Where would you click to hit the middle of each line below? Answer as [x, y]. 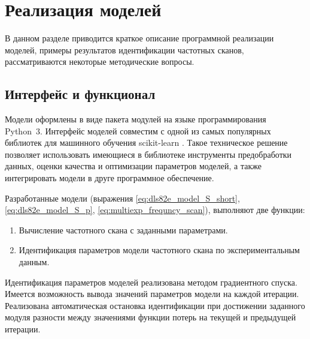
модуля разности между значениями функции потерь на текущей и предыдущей [151, 317]
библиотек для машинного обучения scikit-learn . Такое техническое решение [146, 142]
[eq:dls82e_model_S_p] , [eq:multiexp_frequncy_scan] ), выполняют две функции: [155, 210]
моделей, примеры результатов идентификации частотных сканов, [124, 49]
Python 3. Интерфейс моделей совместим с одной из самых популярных [138, 130]
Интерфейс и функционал [80, 94]
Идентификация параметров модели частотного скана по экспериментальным [159, 250]
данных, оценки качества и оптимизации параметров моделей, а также [133, 166]
